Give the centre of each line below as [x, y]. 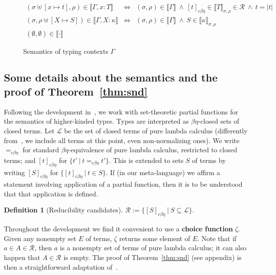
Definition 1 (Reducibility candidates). [64, 210]
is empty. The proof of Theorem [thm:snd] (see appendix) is [153, 257]
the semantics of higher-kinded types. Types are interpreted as [96, 121]
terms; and [20, 160]
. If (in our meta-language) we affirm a [163, 172]
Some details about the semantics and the [111, 77]
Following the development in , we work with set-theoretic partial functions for [121, 111]
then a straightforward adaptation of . [61, 267]
